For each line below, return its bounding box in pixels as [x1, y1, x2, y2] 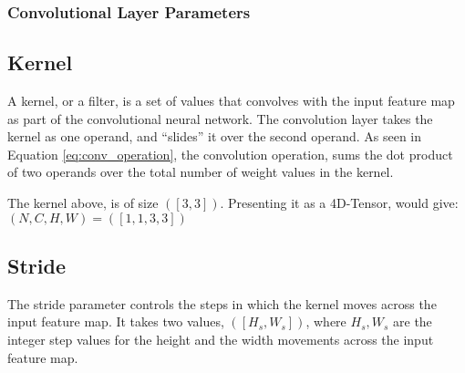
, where [305, 312, 346, 331]
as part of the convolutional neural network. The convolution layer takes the [7, 109, 433, 128]
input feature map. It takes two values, [7, 312, 224, 331]
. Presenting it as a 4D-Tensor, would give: [220, 193, 459, 212]
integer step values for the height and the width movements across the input [7, 330, 434, 348]
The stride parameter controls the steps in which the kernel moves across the [7, 294, 437, 313]
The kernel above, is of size [7, 193, 159, 212]
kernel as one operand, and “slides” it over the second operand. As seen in [7, 127, 422, 146]
